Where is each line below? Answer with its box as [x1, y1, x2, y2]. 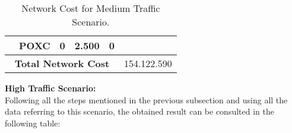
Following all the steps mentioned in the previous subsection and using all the [5, 93, 288, 106]
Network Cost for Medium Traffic [21, 1, 160, 15]
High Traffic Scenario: [5, 82, 96, 94]
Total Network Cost [14, 56, 110, 70]
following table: [5, 116, 61, 129]
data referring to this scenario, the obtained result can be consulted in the [5, 105, 274, 118]
